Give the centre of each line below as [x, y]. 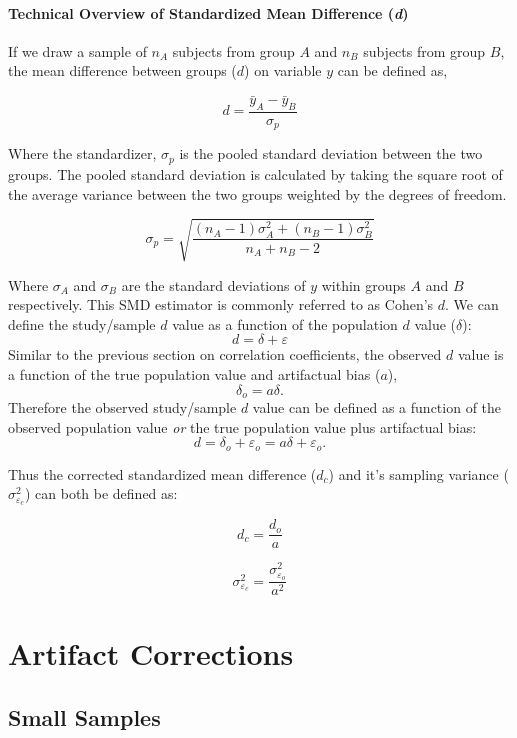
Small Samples [84, 716]
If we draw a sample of [77, 50]
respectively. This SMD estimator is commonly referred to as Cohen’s [221, 304]
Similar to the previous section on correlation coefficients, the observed [225, 354]
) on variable [283, 70]
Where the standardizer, [82, 153]
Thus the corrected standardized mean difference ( [162, 473]
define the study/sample [82, 323]
